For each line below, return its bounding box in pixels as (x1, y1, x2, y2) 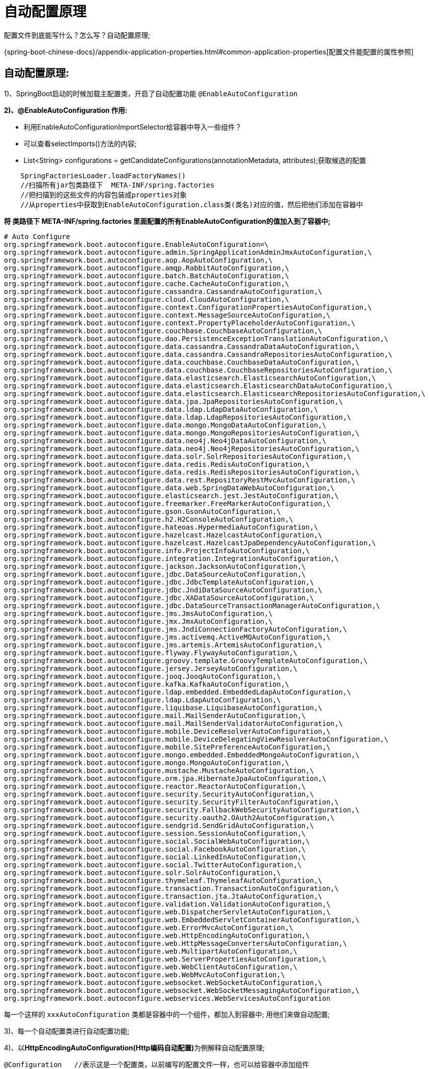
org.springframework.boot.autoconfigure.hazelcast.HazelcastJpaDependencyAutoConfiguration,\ (4, 538, 376, 547)
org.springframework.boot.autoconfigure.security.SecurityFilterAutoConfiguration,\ (4, 798, 339, 806)
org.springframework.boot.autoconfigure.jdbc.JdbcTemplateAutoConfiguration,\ (4, 578, 314, 586)
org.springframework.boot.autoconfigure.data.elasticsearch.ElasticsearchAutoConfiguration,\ (4, 374, 376, 382)
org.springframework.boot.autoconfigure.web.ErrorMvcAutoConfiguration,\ (4, 923, 294, 932)
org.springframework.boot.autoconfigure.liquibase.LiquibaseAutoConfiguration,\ (4, 703, 323, 712)
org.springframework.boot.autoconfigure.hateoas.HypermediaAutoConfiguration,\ (4, 523, 318, 531)
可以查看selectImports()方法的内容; (24, 139, 137, 148)
